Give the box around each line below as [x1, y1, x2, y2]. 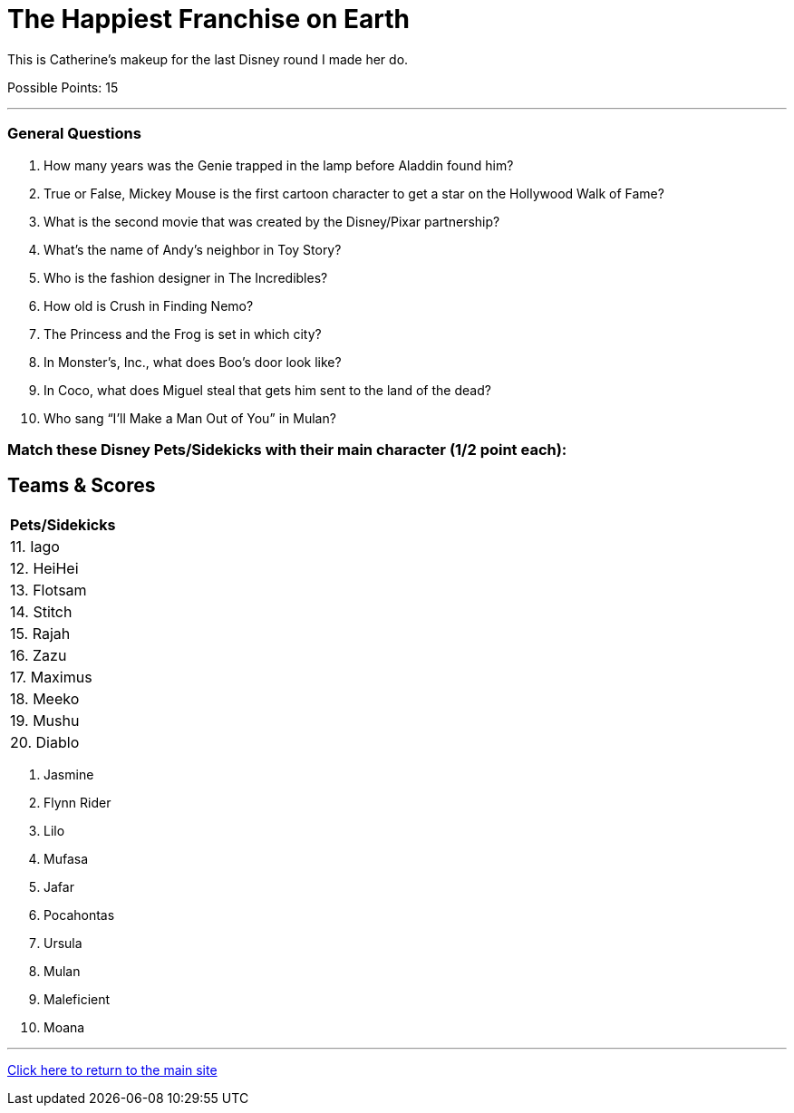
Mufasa [44, 850, 88, 866]
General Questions [7, 124, 141, 143]
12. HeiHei [10, 558, 79, 577]
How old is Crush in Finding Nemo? [44, 297, 254, 314]
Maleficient [44, 991, 111, 1007]
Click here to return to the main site [7, 1061, 218, 1078]
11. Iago [10, 537, 60, 556]
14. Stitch [10, 602, 73, 621]
